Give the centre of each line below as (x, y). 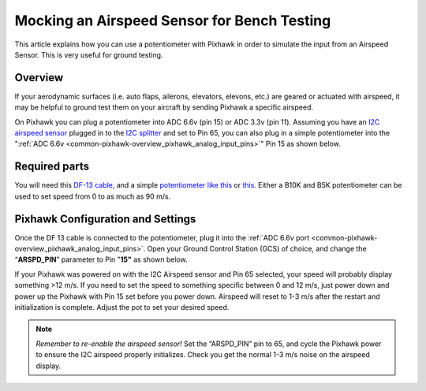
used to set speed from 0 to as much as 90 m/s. (93, 196)
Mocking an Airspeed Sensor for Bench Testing (173, 20)
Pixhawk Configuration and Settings (105, 219)
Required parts (52, 167)
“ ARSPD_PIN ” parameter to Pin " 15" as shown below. (101, 259)
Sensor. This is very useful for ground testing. (89, 54)
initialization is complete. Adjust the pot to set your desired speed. (122, 307)
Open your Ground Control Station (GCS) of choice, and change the (257, 249)
